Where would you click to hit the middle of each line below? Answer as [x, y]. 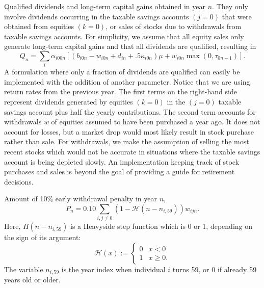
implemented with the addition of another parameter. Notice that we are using [127, 81]
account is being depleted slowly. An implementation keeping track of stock [122, 161]
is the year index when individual [113, 269]
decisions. [19, 181]
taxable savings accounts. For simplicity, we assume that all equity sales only [124, 36]
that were [237, 16]
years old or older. [32, 280]
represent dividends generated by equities [69, 102]
